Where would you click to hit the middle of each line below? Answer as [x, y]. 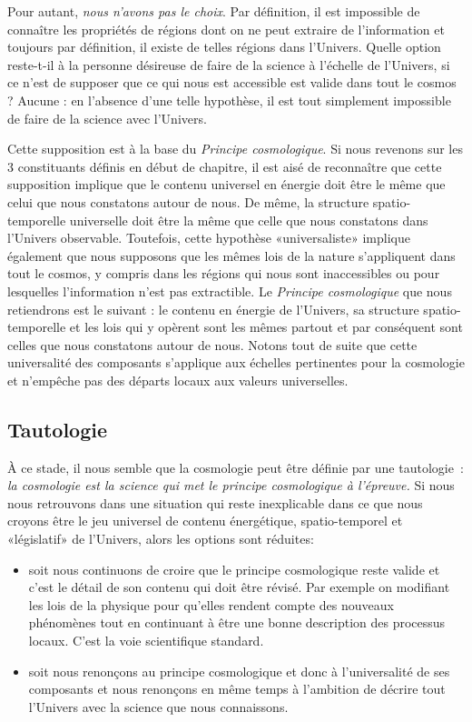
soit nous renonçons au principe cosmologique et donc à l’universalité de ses [239, 671]
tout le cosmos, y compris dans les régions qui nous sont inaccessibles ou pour [224, 273]
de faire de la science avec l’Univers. [107, 118]
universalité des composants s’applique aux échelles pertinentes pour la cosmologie [236, 362]
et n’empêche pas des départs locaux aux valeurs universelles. [178, 380]
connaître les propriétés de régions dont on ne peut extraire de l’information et [226, 29]
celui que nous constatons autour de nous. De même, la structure [188, 201]
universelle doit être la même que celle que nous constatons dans [249, 220]
